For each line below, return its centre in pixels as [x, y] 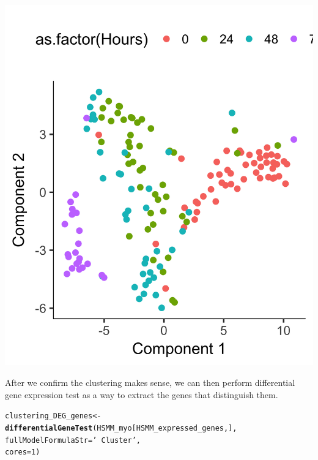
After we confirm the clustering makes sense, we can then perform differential [150, 383]
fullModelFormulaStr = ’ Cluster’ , [73, 440]
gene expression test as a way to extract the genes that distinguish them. [142, 394]
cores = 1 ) [23, 452]
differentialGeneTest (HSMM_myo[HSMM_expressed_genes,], [121, 428]
